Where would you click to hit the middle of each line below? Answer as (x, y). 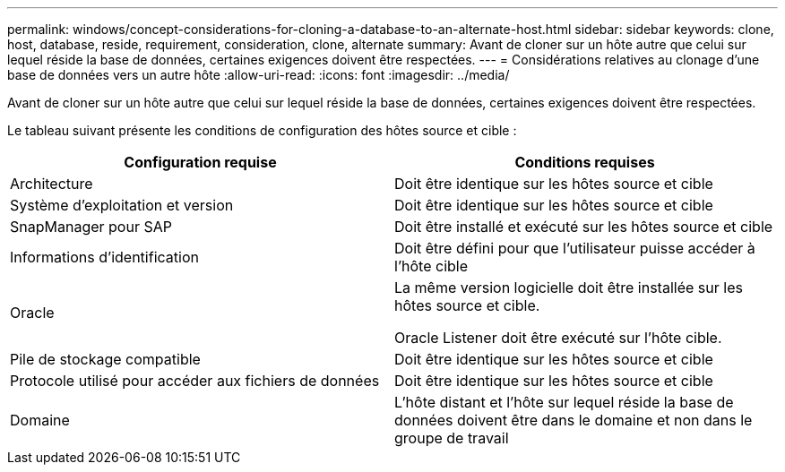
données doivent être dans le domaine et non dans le (574, 420)
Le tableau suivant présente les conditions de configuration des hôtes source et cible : (262, 130)
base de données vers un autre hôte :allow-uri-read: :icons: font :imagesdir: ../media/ (259, 75)
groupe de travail (452, 438)
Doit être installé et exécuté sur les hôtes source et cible (584, 227)
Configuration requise (200, 162)
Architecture (52, 184)
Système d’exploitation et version (122, 205)
